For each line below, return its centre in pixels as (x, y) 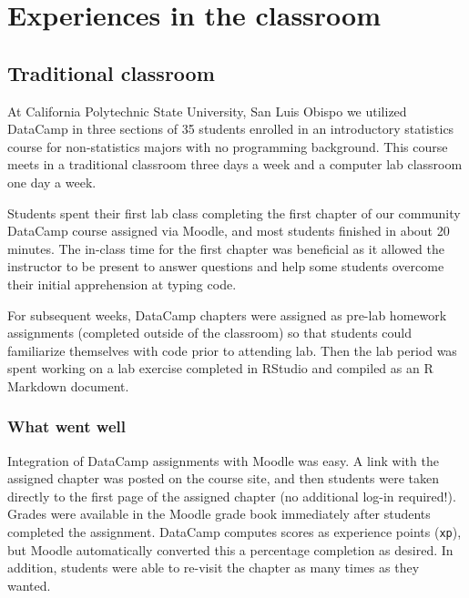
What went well (66, 426)
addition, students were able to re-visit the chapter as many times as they (214, 568)
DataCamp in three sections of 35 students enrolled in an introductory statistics (231, 129)
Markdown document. (68, 385)
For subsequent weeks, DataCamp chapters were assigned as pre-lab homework (227, 314)
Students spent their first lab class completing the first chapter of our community (234, 213)
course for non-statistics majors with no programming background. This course (228, 146)
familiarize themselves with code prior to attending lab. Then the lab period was (232, 350)
